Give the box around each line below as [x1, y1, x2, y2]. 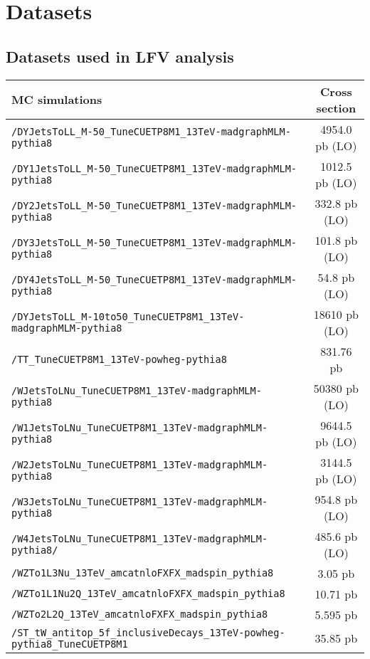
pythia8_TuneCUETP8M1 [11, 638, 128, 650]
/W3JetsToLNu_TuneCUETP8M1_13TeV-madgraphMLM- [11, 495, 268, 507]
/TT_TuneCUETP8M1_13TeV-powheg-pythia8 [11, 353, 227, 365]
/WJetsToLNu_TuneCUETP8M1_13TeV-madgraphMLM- [11, 384, 262, 396]
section [316, 99, 356, 116]
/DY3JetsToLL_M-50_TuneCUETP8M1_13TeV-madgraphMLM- [11, 236, 297, 248]
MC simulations [11, 91, 102, 108]
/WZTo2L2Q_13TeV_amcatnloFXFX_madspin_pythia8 [11, 608, 268, 621]
